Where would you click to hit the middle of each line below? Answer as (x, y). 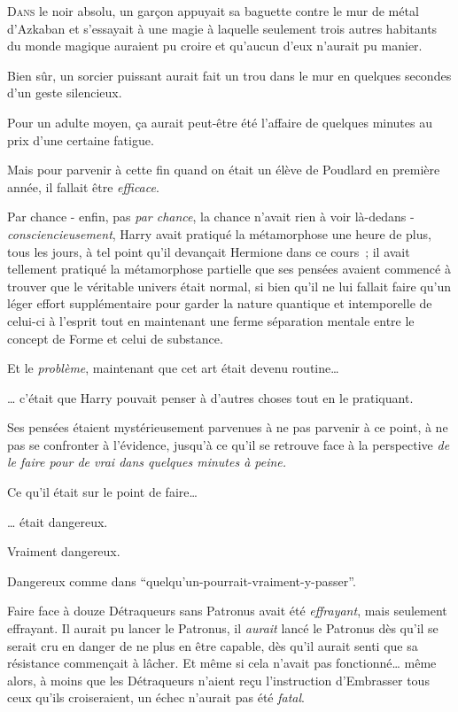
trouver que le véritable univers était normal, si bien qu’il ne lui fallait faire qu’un (229, 286)
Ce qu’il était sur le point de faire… (102, 492)
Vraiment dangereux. (64, 551)
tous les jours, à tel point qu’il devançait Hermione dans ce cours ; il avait (209, 251)
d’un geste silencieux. (65, 93)
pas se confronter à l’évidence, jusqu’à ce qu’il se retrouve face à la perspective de (229, 444)
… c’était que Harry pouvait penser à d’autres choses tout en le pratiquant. (210, 397)
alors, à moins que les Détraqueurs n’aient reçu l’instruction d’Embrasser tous (218, 680)
